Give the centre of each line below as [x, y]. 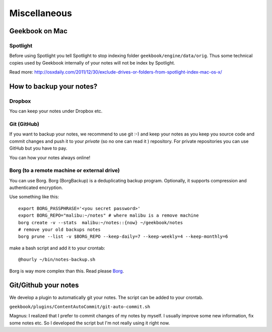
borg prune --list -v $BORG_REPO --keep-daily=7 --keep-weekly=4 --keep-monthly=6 [123, 237]
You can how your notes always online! [50, 157]
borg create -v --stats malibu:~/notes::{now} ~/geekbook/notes [101, 222]
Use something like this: [34, 197]
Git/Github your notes [44, 285]
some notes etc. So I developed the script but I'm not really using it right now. [90, 323]
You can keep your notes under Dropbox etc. [56, 111]
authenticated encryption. [36, 188]
